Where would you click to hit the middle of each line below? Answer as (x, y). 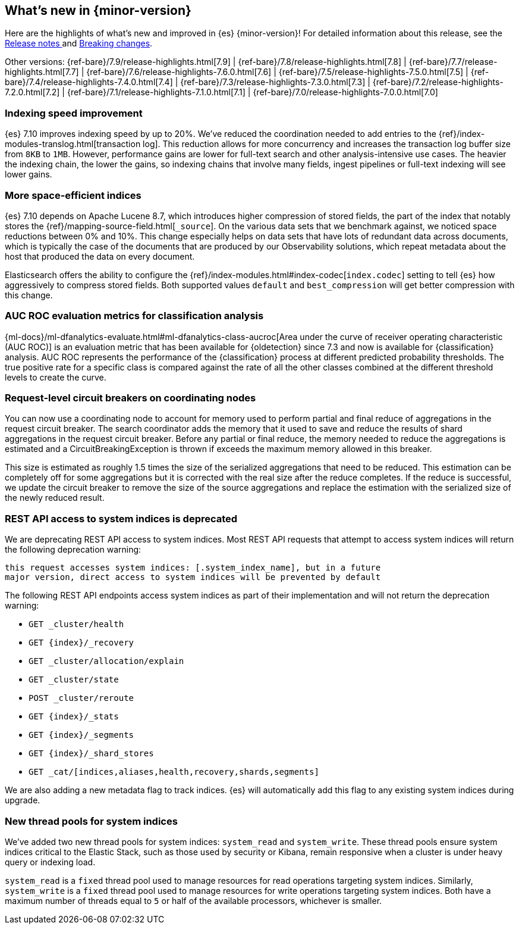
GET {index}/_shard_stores (91, 754)
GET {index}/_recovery (81, 643)
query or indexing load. (50, 862)
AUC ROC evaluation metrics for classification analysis (134, 316)
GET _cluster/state (74, 680)
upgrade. (23, 800)
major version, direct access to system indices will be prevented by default (193, 577)
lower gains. (29, 174)
